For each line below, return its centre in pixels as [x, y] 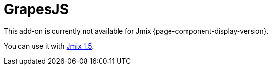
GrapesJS [36, 9]
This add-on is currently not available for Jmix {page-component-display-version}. [136, 31]
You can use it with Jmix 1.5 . [49, 46]
